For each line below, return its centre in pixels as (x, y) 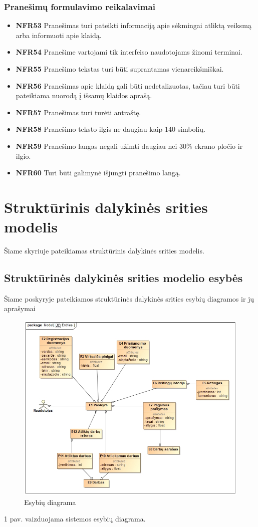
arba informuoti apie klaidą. (59, 35)
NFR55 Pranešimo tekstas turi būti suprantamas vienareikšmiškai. (120, 69)
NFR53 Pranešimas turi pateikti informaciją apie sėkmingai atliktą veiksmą (134, 25)
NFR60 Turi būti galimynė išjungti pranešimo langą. (98, 173)
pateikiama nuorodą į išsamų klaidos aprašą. (84, 95)
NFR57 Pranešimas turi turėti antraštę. (78, 112)
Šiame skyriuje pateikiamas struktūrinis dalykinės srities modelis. (104, 251)
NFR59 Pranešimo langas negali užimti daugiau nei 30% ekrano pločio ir (129, 146)
